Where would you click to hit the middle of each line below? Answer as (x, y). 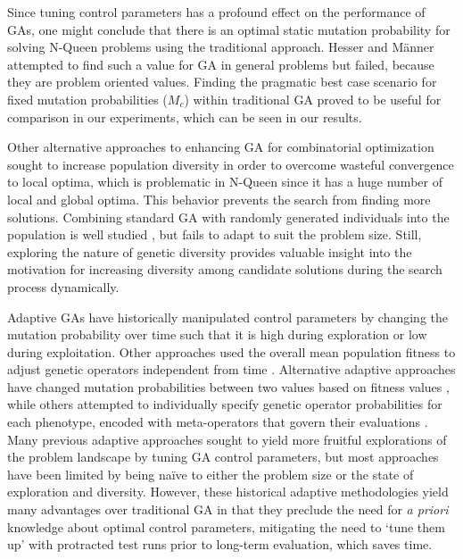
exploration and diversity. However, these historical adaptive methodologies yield (228, 492)
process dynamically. (63, 286)
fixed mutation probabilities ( (87, 99)
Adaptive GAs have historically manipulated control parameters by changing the (228, 317)
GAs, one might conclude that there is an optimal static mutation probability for (229, 29)
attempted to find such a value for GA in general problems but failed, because (221, 64)
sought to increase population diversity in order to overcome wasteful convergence (231, 164)
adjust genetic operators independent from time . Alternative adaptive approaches (231, 369)
